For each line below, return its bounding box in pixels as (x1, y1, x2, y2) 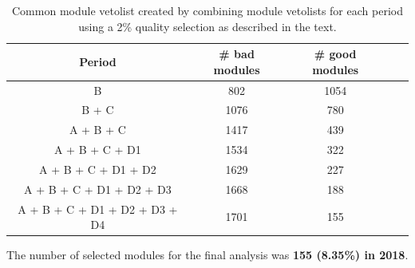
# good (314, 45, 357, 62)
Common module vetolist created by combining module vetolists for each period (12, 2, 403, 18)
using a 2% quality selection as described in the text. (78, 18, 337, 34)
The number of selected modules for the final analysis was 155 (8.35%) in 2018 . (6, 246, 409, 263)
